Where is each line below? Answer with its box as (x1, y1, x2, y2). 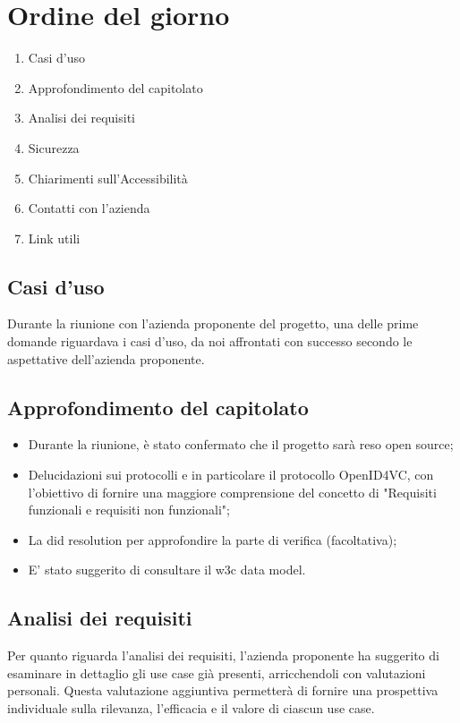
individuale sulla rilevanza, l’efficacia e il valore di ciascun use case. (7, 699, 375, 718)
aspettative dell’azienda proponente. (7, 349, 205, 368)
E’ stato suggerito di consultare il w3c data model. (28, 560, 306, 579)
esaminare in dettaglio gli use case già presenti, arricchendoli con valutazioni (7, 663, 426, 682)
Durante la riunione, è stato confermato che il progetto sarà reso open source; (28, 435, 454, 454)
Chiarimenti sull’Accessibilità (28, 168, 188, 187)
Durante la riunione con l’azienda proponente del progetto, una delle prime (7, 314, 419, 333)
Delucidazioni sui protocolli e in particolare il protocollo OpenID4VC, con (28, 465, 434, 484)
